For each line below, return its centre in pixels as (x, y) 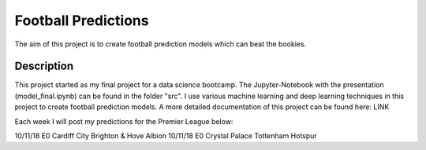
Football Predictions (82, 20)
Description (44, 66)
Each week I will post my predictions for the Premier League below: (124, 121)
